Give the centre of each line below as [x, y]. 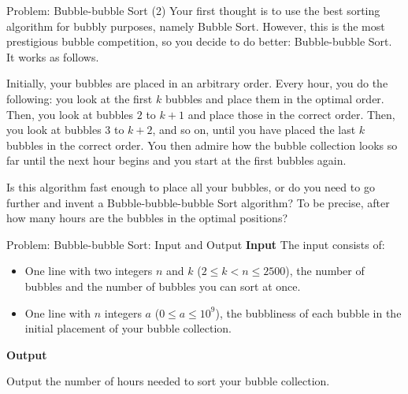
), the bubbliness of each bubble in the [308, 312]
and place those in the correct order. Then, [291, 114]
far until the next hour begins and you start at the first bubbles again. [176, 160]
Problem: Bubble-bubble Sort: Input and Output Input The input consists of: [196, 244]
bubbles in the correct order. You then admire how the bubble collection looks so [202, 145]
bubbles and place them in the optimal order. [274, 98]
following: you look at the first [80, 98]
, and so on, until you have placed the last [254, 130]
